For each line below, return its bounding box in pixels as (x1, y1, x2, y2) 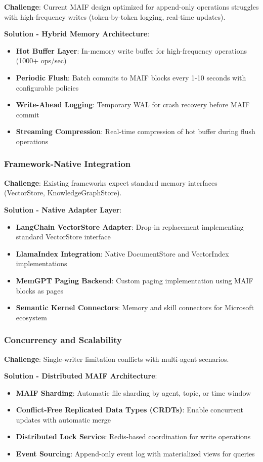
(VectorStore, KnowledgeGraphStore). (4, 187, 122, 198)
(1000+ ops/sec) (16, 55, 67, 66)
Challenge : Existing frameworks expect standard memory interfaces (4, 177, 217, 188)
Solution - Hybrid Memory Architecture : (4, 28, 150, 39)
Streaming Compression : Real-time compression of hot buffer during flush (16, 126, 255, 137)
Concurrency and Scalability (4, 333, 122, 346)
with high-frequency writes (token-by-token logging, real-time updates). (4, 11, 226, 22)
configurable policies (16, 82, 79, 93)
